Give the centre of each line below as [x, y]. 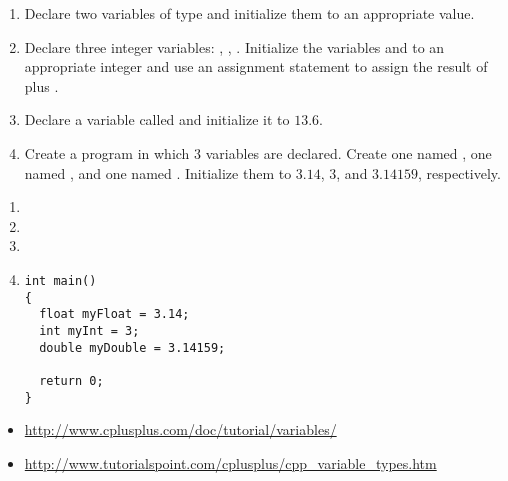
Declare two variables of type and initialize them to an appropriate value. [249, 13]
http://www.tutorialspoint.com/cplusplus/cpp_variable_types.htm [230, 462]
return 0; [71, 380]
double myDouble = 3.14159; [132, 347]
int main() [60, 280]
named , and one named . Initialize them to [158, 172]
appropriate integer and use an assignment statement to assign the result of [256, 66]
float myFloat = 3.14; [114, 314]
